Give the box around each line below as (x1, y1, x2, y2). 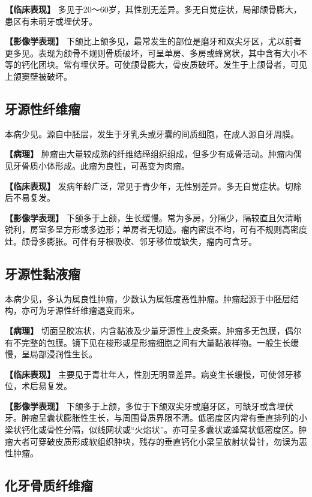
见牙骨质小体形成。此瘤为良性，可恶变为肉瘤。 (5, 159, 190, 171)
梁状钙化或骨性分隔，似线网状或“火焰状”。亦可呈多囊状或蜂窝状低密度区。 (5, 423, 299, 436)
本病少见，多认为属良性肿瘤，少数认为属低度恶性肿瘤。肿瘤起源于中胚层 (5, 292, 290, 305)
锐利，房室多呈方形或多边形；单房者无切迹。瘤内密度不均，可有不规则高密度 (5, 223, 307, 236)
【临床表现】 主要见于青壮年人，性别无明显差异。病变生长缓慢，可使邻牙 (5, 368, 293, 380)
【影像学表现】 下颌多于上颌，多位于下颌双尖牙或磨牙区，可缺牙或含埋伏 (5, 399, 293, 412)
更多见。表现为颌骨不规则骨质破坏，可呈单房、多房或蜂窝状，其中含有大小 (5, 46, 299, 59)
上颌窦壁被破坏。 (5, 70, 72, 82)
